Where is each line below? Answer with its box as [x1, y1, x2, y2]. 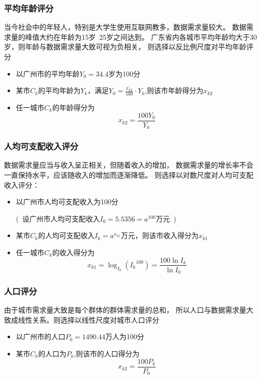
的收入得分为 [52, 247, 95, 257]
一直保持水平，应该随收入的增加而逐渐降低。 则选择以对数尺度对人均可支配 [4, 169, 253, 180]
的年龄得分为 [52, 102, 95, 113]
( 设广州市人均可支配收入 [16, 213, 100, 223]
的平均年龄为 [38, 85, 81, 96]
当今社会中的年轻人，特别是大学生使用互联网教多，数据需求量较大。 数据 [4, 22, 246, 32]
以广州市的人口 [16, 331, 66, 342]
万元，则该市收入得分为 [120, 230, 199, 241]
